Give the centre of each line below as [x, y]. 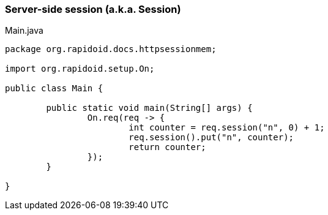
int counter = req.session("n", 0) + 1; [227, 128]
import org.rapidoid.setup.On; [80, 69]
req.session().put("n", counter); [211, 138]
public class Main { [54, 89]
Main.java [24, 31]
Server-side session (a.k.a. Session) [93, 9]
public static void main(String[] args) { [149, 108]
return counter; [167, 147]
